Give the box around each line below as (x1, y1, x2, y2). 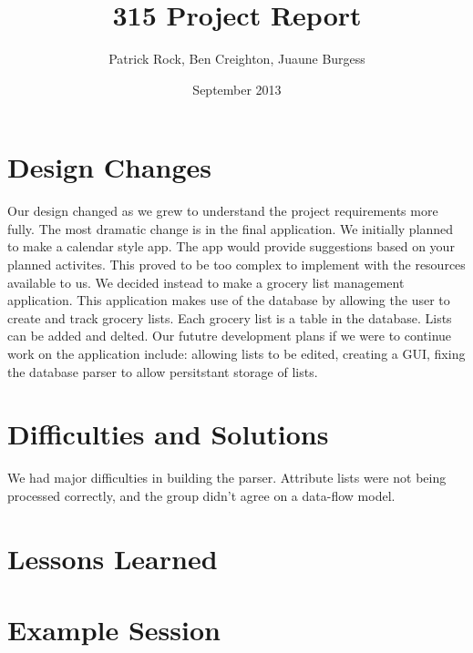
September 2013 (192, 79, 282, 98)
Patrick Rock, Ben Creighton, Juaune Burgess (108, 49, 365, 68)
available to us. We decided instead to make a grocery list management (7, 272, 405, 291)
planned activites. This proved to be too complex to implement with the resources (7, 255, 466, 274)
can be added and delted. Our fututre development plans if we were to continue (7, 326, 452, 345)
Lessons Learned (7, 539, 218, 576)
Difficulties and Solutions (7, 415, 329, 453)
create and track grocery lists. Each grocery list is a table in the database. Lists (7, 308, 452, 327)
